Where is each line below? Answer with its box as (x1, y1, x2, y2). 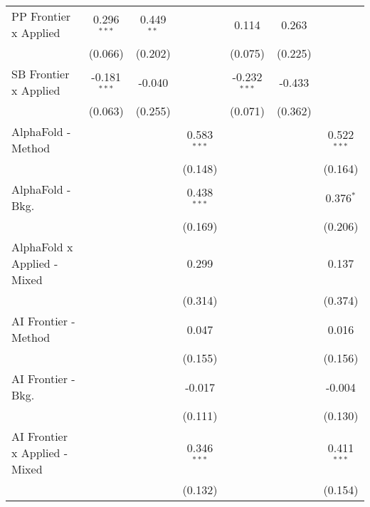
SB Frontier (11, 66, 70, 82)
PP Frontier (11, 8, 71, 24)
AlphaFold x (11, 239, 73, 255)
